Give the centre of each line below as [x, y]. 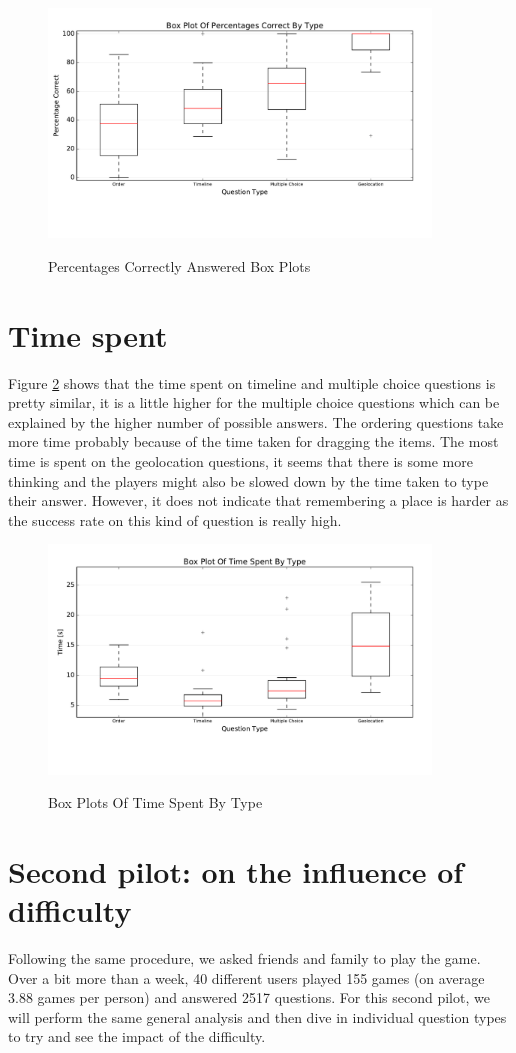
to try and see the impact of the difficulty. [137, 1036]
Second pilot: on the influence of [236, 870]
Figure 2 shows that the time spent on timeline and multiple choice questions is [252, 382]
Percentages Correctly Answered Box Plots [179, 265]
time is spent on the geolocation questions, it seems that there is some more [240, 460]
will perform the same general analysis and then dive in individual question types [257, 1016]
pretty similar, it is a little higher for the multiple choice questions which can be [254, 402]
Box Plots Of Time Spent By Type [155, 802]
